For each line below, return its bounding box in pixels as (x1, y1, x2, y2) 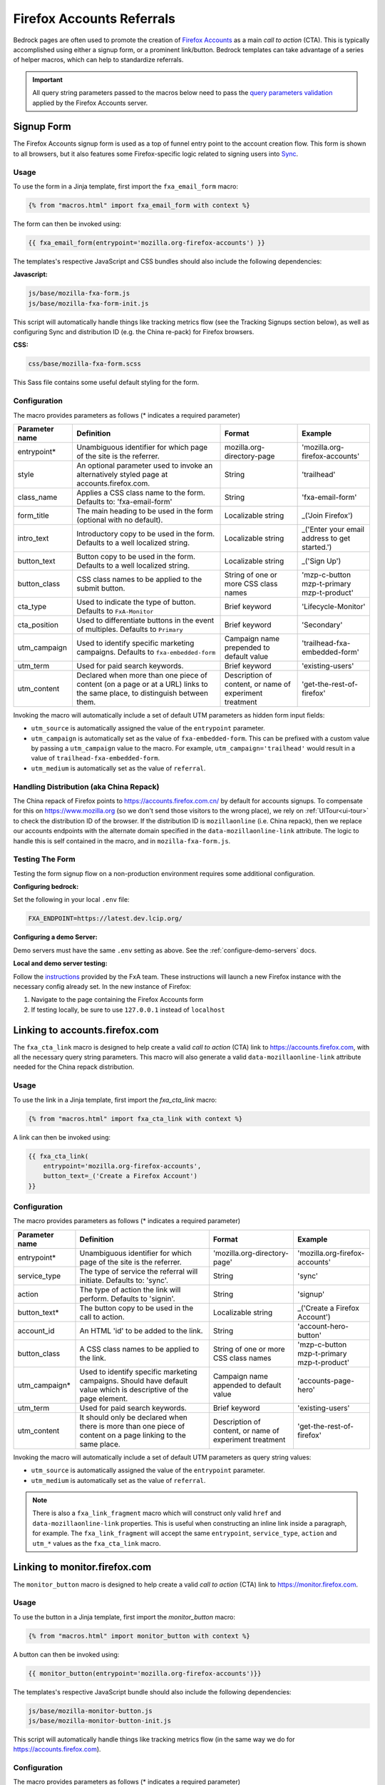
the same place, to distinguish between (76, 688, 208, 698)
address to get (302, 533, 351, 543)
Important (32, 75, 63, 84)
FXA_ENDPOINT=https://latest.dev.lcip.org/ (28, 915, 183, 922)
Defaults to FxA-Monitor (76, 605, 154, 615)
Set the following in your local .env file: (13, 895, 130, 904)
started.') (302, 542, 332, 552)
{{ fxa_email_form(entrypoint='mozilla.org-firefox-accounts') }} (28, 238, 265, 246)
